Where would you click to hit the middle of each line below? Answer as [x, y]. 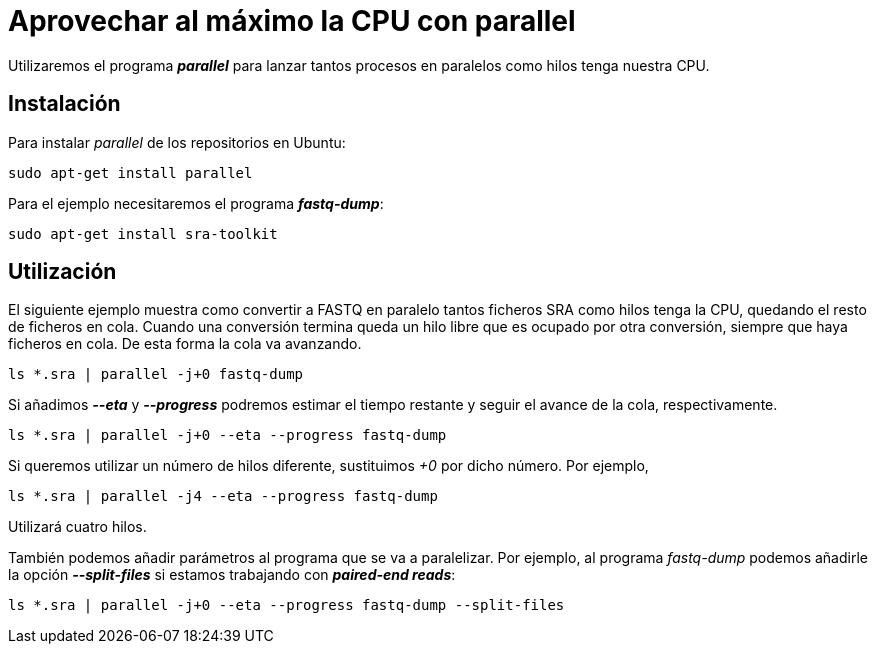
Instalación [64, 104]
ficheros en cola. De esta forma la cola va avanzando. [185, 344]
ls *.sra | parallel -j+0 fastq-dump [156, 374]
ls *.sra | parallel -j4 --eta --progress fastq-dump [223, 496]
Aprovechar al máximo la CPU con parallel [292, 21]
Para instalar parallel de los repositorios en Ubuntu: [177, 142]
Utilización [62, 272]
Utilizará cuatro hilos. [77, 527]
